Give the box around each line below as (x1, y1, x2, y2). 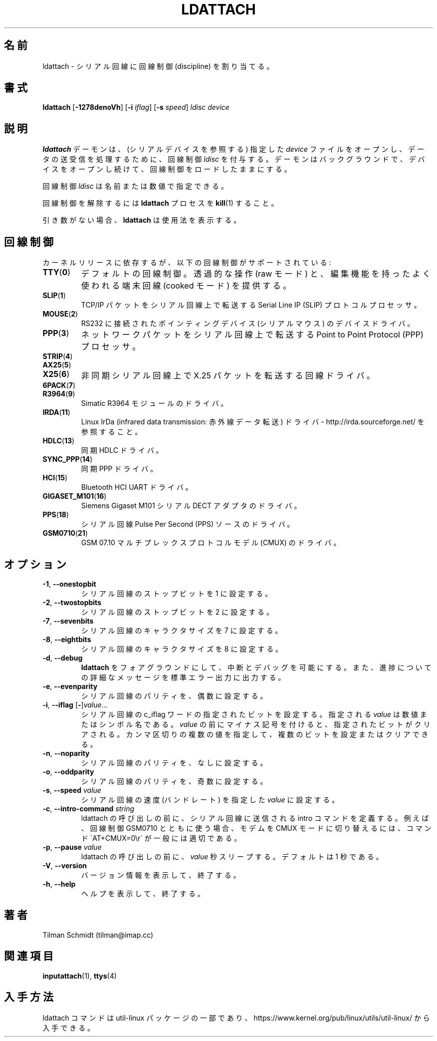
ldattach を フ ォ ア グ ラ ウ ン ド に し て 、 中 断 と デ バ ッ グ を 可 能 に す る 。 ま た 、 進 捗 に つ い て (81, 663, 432, 672)
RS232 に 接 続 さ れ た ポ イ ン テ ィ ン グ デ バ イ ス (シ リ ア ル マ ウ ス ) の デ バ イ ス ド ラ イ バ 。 (81, 319, 415, 328)
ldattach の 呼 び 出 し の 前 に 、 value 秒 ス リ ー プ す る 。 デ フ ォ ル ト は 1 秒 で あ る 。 (81, 852, 383, 861)
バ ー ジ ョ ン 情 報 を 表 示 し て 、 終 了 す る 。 (81, 870, 240, 879)
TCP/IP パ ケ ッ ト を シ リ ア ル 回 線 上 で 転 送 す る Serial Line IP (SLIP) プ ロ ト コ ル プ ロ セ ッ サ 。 (81, 301, 421, 310)
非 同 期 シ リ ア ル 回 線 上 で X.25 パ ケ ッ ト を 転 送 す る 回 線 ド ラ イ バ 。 (81, 370, 375, 381)
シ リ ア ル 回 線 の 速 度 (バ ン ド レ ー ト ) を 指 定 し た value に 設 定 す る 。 (81, 795, 339, 804)
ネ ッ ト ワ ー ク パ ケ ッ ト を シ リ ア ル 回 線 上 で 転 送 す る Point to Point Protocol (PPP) (81, 330, 424, 340)
